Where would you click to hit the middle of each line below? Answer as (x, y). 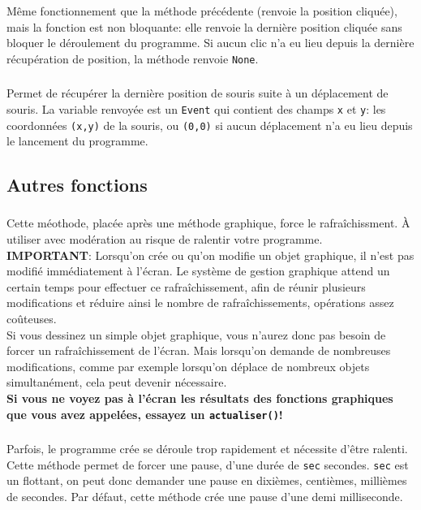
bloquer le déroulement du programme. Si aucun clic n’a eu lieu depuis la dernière (210, 43)
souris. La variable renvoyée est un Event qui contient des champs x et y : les (196, 108)
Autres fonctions (77, 185)
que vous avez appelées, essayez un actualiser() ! (145, 414)
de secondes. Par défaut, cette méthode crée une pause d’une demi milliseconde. (205, 497)
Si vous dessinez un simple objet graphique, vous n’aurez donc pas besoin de (196, 334)
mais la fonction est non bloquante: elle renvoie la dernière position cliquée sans (204, 26)
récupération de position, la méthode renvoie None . (133, 58)
